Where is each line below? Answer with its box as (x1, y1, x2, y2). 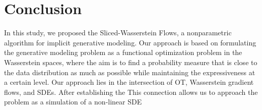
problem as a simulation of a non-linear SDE (4, 96, 142, 107)
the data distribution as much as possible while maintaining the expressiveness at (4, 67, 255, 77)
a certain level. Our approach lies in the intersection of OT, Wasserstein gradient (4, 77, 254, 87)
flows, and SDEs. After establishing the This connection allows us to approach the (4, 86, 258, 97)
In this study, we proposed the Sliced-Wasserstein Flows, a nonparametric (4, 27, 232, 38)
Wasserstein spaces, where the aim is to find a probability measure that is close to (4, 57, 257, 67)
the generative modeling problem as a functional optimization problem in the (4, 47, 242, 58)
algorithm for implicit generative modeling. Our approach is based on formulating (4, 37, 256, 47)
